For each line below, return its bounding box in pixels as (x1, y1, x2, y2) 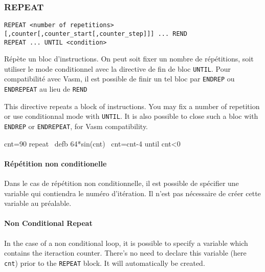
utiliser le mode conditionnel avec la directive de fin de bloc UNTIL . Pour (4, 63, 231, 74)
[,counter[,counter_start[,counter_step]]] (4, 30, 154, 37)
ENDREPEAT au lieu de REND (4, 83, 87, 94)
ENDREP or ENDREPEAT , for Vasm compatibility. (4, 121, 148, 131)
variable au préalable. (4, 198, 72, 208)
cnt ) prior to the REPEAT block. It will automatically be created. (4, 257, 205, 268)
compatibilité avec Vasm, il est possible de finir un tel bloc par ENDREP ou (4, 73, 235, 84)
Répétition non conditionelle (4, 158, 107, 169)
